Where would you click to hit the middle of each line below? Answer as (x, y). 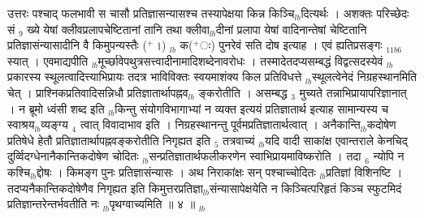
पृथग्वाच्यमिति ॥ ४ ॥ (152, 204)
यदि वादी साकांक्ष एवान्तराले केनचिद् (336, 140)
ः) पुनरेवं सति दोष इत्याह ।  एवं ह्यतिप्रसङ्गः (291, 45)
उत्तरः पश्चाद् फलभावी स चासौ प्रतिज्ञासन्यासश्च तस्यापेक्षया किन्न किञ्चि (151, 13)
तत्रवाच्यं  (240, 140)
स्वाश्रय (21, 124)
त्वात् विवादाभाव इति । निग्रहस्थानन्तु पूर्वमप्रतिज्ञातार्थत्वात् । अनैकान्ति (220, 124)
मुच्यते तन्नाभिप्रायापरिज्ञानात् (353, 92)
